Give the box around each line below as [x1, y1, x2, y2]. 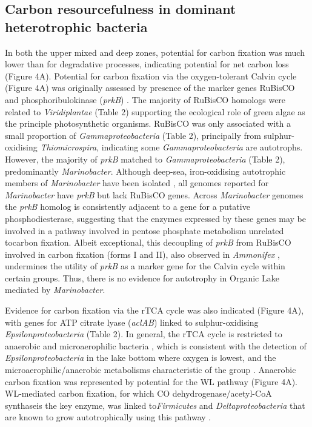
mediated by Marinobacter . [5, 283, 105, 296]
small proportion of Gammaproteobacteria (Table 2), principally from [5, 129, 261, 141]
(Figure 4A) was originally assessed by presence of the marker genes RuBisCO [5, 81, 295, 94]
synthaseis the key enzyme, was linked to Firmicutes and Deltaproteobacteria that [5, 398, 305, 411]
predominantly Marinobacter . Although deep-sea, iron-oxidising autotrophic [5, 164, 286, 177]
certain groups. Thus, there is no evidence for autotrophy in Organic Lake [5, 271, 279, 284]
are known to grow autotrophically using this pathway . [5, 411, 211, 423]
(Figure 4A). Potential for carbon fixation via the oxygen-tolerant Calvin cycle [5, 69, 297, 82]
